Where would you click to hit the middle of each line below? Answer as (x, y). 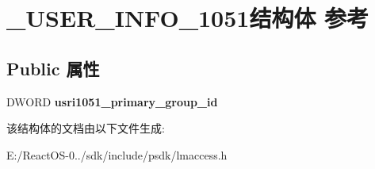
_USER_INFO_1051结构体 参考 (188, 18)
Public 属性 (53, 68)
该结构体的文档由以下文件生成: (86, 128)
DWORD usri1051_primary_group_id (112, 101)
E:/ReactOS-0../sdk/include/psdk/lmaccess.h (117, 154)
